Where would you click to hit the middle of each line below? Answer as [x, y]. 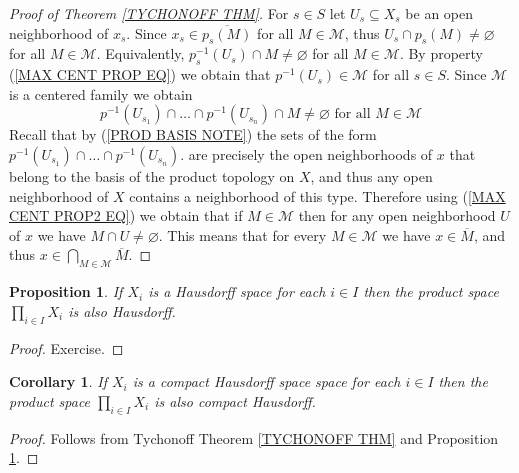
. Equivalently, [140, 53]
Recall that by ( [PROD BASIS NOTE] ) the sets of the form [193, 134]
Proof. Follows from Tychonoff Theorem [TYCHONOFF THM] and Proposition [254, 437]
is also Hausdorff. [122, 310]
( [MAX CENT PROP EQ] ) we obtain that [140, 74]
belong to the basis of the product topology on [152, 175]
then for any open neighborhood [397, 215]
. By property [441, 53]
